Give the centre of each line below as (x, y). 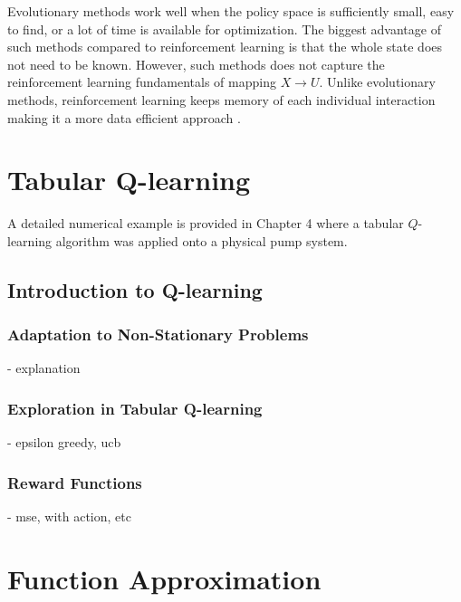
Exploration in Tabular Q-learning (135, 408)
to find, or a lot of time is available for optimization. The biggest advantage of (224, 29)
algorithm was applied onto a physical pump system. (202, 240)
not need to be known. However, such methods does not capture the (196, 64)
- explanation (44, 368)
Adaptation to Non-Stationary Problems (158, 334)
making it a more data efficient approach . (124, 117)
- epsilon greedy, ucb (64, 442)
